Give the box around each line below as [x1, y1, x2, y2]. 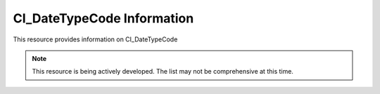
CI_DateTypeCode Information [13, 11, 194, 26]
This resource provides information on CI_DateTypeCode [13, 35, 178, 43]
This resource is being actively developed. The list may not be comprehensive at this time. [32, 67, 293, 76]
